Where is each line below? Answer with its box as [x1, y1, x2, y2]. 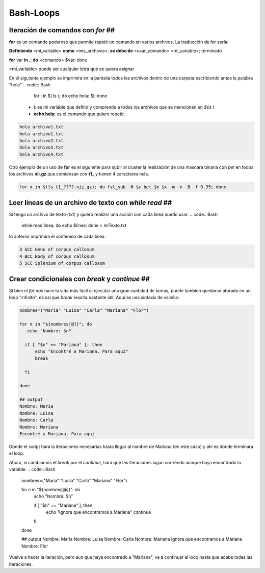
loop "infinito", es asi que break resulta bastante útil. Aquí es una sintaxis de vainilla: [9, 295, 179, 300]
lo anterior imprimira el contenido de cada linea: [9, 233, 106, 240]
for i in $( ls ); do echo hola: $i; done [33, 93, 107, 99]
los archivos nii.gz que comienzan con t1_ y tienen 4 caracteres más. [9, 171, 150, 177]
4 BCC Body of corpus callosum [19, 253, 95, 259]
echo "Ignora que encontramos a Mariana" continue [46, 509, 152, 515]
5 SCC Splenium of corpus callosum [19, 260, 105, 266]
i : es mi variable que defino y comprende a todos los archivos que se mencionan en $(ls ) [33, 104, 214, 110]
